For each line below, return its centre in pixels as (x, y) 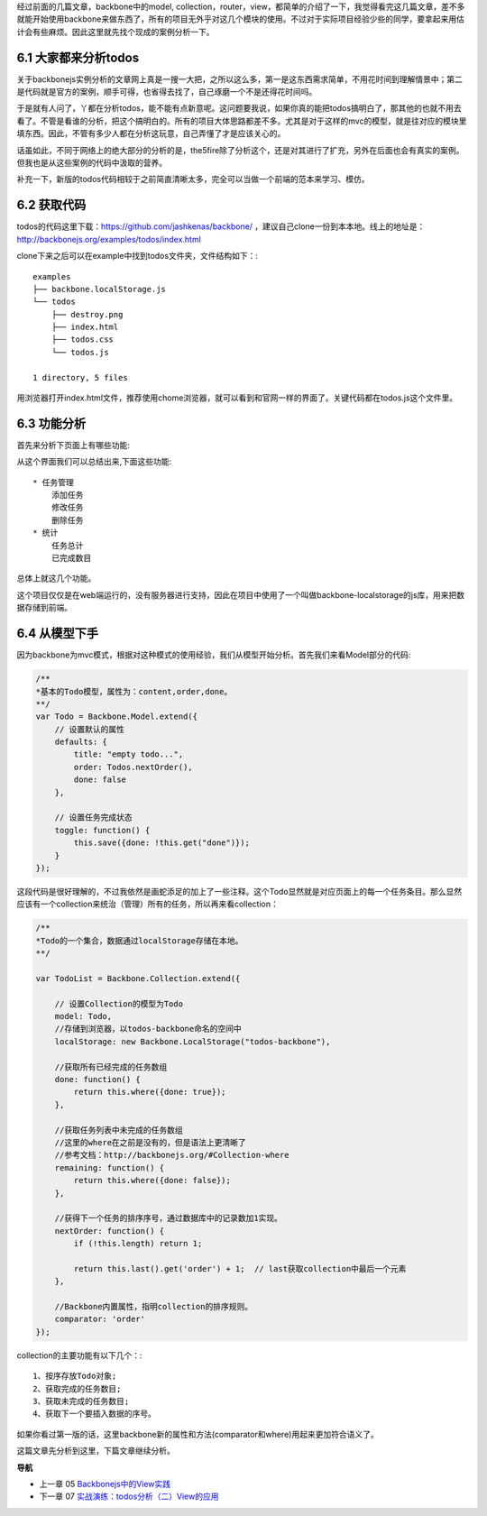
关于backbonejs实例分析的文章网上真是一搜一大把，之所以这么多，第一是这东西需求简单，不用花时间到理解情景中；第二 (240, 79)
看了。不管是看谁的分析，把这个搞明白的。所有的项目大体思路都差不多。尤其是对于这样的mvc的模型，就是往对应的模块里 (242, 121)
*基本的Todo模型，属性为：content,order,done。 (134, 691)
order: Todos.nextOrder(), (133, 767)
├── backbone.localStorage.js (100, 289)
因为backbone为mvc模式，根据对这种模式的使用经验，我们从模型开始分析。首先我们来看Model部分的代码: (214, 655)
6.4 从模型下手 (58, 634)
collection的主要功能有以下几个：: (80, 1355)
